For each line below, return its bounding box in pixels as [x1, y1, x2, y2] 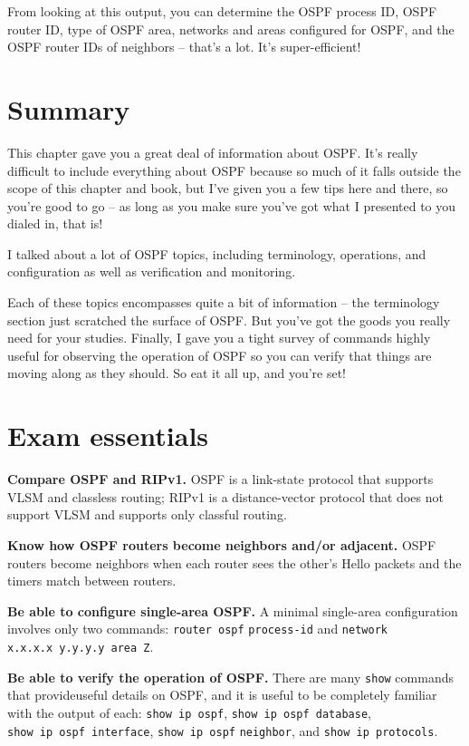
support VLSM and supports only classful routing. [7, 505, 287, 524]
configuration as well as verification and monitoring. [7, 262, 296, 281]
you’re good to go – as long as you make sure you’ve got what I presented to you [7, 196, 456, 215]
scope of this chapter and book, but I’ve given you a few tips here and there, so [7, 179, 448, 198]
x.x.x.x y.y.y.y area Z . [7, 636, 154, 655]
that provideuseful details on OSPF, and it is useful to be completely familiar [7, 685, 437, 704]
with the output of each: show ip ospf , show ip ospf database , [7, 702, 371, 722]
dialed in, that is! [7, 214, 103, 233]
